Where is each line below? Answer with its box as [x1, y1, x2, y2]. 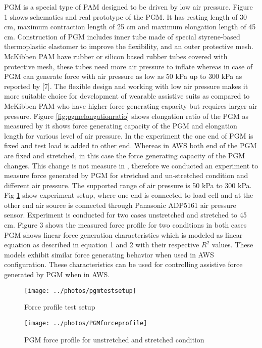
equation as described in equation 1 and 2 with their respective [4, 239, 199, 250]
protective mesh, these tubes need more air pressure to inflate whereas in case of [4, 61, 253, 71]
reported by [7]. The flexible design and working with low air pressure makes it [4, 80, 248, 91]
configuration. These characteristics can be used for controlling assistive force [4, 259, 243, 270]
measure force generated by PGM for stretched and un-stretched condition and [4, 170, 248, 181]
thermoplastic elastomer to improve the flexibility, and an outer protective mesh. [4, 41, 253, 52]
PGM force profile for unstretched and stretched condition [24, 334, 204, 344]
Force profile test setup [24, 301, 95, 312]
